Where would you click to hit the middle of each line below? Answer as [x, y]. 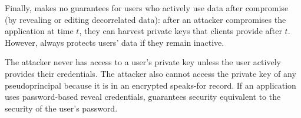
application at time [39, 31]
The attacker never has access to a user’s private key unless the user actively [143, 62]
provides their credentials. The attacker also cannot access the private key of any [150, 73]
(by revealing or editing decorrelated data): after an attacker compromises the [145, 19]
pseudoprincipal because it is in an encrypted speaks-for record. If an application [150, 85]
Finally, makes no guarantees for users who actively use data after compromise [147, 8]
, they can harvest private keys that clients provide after [181, 31]
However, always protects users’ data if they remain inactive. [115, 42]
